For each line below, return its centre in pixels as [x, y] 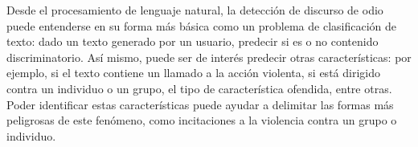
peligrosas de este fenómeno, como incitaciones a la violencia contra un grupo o [202, 120]
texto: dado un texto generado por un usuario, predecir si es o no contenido [193, 41]
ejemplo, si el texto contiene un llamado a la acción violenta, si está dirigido [193, 73]
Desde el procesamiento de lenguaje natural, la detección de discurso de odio [195, 10]
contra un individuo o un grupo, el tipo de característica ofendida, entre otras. [199, 88]
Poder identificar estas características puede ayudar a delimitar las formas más [200, 104]
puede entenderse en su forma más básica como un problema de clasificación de [201, 25]
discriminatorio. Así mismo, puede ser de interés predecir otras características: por [209, 57]
